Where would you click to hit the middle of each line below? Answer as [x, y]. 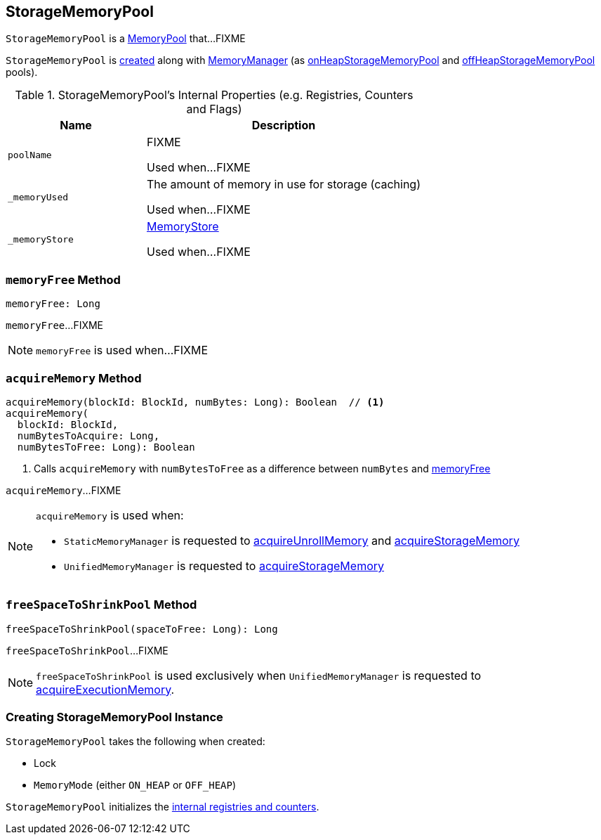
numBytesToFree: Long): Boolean [106, 447]
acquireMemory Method [74, 378]
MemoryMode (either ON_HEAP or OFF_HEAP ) [135, 785]
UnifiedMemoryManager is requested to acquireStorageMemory [224, 566]
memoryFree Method [63, 279]
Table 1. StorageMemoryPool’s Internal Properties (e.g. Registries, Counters [214, 95]
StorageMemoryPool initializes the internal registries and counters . [163, 807]
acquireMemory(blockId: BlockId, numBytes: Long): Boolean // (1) [195, 402]
